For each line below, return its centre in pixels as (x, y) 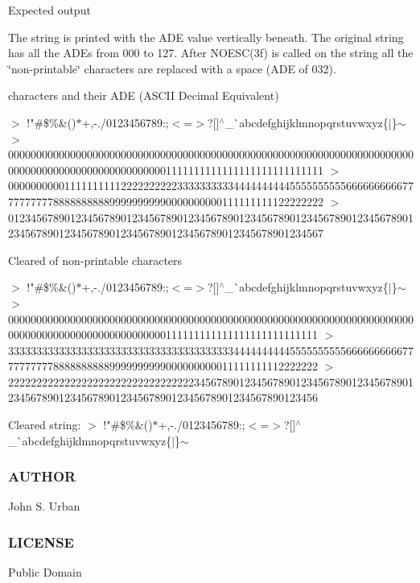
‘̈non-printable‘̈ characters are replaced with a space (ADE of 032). (172, 68)
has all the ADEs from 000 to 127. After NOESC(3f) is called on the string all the (211, 53)
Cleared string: (45, 425)
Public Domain (45, 572)
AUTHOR (42, 476)
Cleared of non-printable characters (95, 260)
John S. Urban (44, 506)
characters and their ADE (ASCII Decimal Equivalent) (144, 95)
